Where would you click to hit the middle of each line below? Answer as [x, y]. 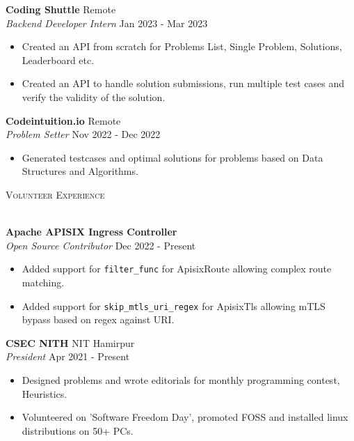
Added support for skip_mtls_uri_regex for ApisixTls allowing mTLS [174, 305]
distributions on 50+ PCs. [78, 430]
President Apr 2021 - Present [68, 356]
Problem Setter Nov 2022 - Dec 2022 [83, 134]
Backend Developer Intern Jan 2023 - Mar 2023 [107, 23]
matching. [43, 282]
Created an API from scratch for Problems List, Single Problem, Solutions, [182, 46]
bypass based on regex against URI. [98, 319]
